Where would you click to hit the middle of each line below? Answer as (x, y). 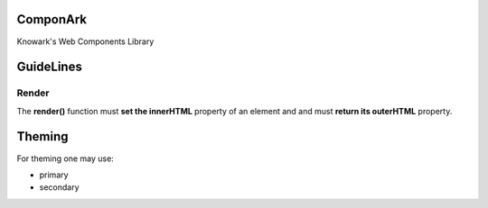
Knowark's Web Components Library (85, 41)
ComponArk (52, 19)
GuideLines (50, 67)
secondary (60, 187)
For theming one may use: (66, 158)
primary (54, 175)
